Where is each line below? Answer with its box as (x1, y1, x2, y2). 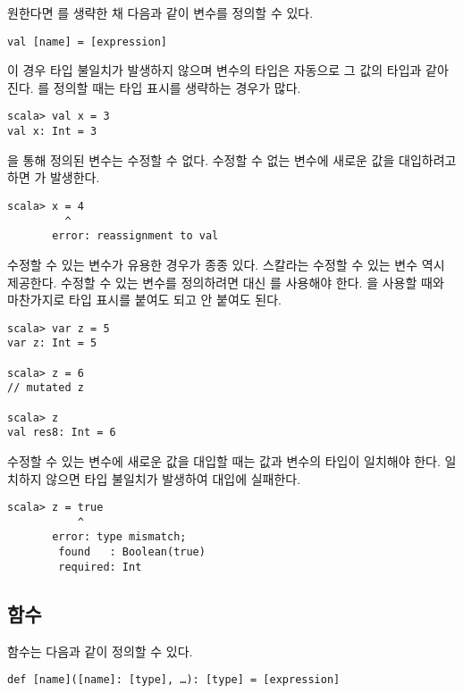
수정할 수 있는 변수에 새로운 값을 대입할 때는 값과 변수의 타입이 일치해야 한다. (7, 451, 441, 470)
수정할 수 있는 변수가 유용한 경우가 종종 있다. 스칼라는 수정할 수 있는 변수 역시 (7, 255, 445, 273)
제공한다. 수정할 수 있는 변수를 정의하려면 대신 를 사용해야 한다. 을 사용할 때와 (7, 272, 444, 291)
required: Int (58, 560, 142, 573)
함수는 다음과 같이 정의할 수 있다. (7, 641, 193, 660)
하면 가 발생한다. (7, 168, 100, 187)
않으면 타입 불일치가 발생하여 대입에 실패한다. (46, 469, 301, 488)
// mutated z (7, 381, 84, 395)
